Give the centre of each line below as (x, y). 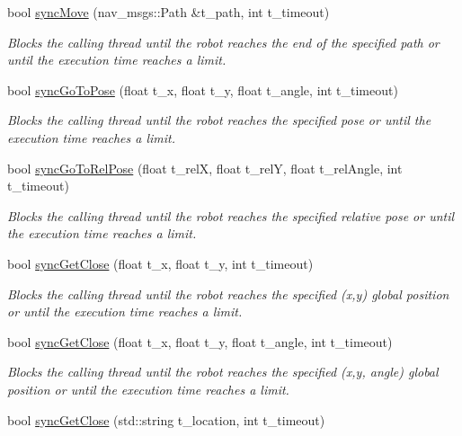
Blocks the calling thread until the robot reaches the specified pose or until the (219, 120)
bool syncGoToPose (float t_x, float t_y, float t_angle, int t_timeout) (203, 89)
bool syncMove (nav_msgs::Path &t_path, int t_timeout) (169, 12)
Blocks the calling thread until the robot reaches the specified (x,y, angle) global (223, 372)
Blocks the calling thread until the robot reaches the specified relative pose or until (231, 215)
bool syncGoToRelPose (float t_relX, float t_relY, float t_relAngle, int (205, 168)
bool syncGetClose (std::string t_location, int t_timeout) (166, 419)
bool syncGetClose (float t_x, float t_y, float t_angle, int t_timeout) (200, 341)
